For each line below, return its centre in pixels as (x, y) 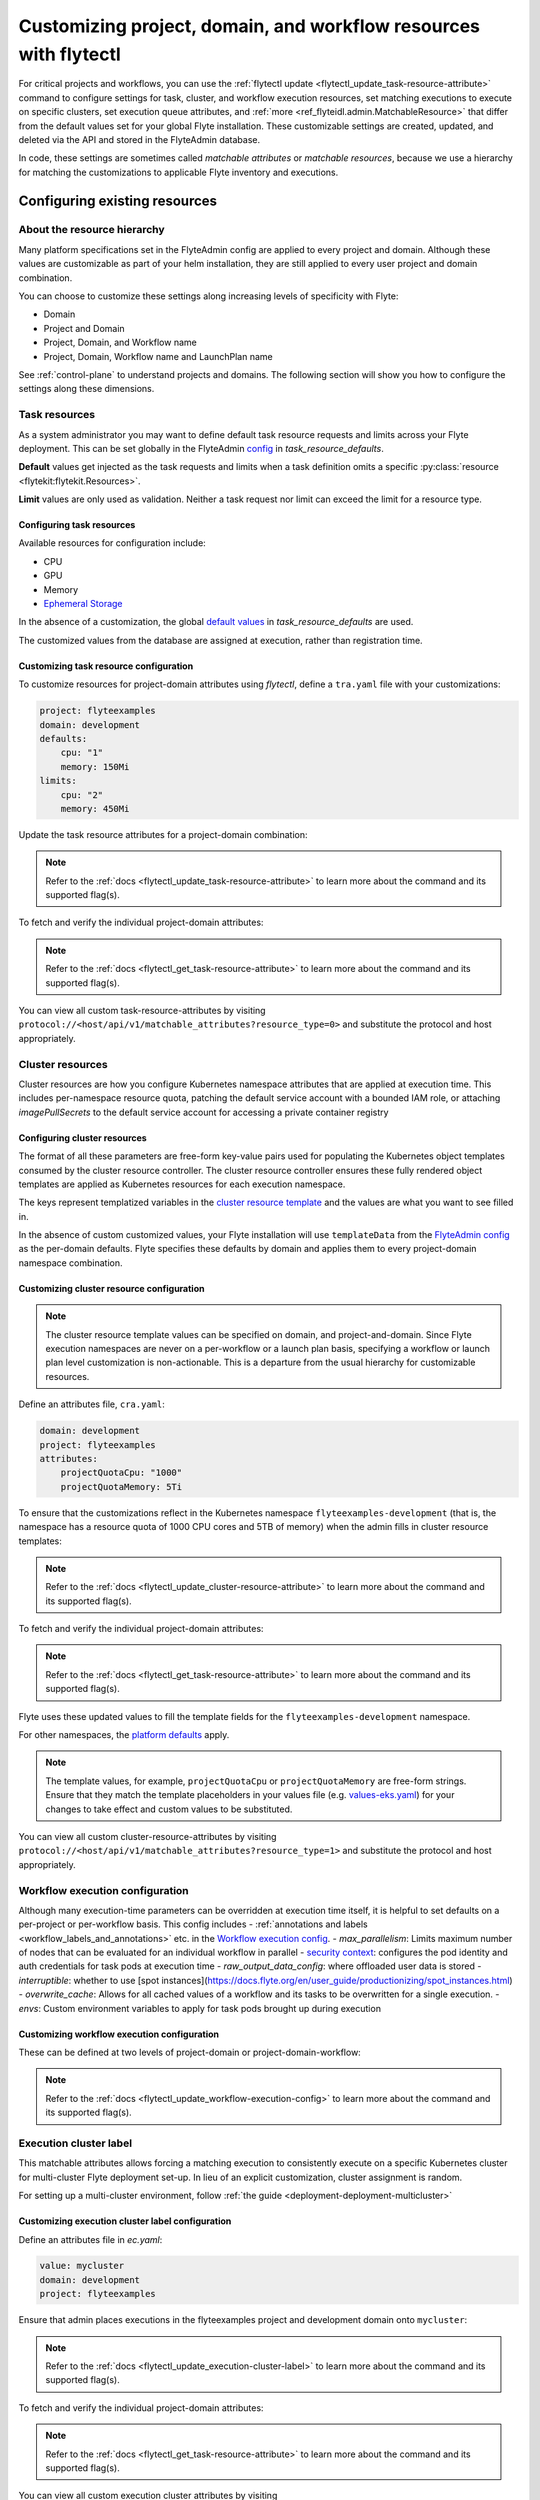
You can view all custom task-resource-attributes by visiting (142, 1011)
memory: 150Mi (95, 766)
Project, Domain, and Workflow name (120, 342)
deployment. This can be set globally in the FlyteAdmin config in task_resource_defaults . (201, 448)
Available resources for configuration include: (112, 543)
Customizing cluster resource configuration (111, 1288)
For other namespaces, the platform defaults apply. (124, 1735)
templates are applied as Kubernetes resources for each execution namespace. (182, 1184)
